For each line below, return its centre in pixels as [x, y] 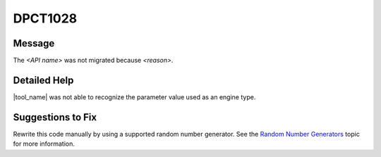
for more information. [44, 144]
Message [34, 43]
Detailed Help [43, 80]
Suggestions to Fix [55, 117]
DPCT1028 [45, 18]
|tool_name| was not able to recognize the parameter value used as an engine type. [134, 97]
